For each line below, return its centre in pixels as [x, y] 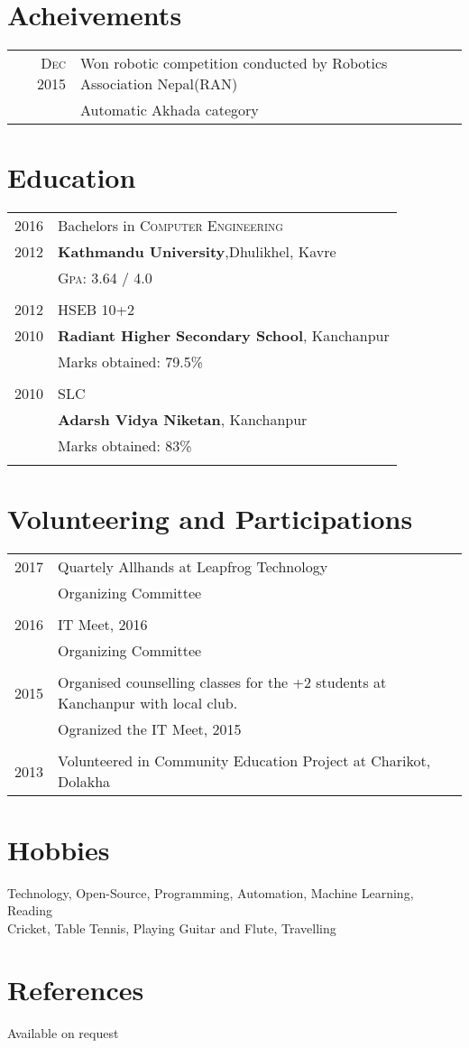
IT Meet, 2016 [103, 625]
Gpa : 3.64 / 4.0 [105, 278]
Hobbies [59, 849]
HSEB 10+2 [96, 310]
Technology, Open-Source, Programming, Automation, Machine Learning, [211, 892]
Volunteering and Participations [210, 519]
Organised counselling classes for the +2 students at [222, 682]
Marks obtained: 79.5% [131, 362]
